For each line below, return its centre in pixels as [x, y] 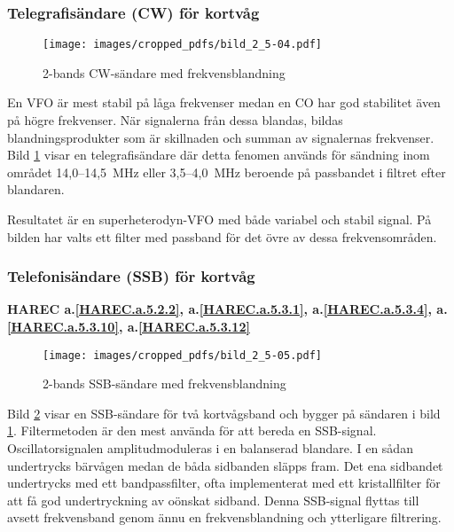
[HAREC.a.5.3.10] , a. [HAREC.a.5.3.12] [129, 327]
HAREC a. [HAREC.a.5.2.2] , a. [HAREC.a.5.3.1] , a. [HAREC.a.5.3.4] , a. [227, 309]
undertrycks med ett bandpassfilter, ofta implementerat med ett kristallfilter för [224, 483]
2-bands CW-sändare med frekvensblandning [164, 72]
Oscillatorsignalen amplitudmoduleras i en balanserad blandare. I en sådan [210, 448]
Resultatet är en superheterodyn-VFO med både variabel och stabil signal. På [219, 219]
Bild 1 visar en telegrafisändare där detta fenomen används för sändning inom [219, 155]
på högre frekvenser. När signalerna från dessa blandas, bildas [175, 120]
